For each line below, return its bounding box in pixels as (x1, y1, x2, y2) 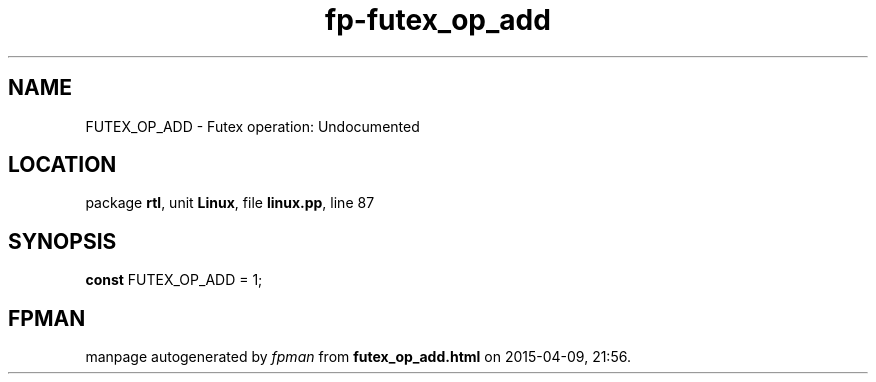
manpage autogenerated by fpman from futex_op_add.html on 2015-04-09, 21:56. (85, 348, 631, 366)
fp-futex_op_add (325, 3, 551, 37)
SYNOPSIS (8, 228, 117, 254)
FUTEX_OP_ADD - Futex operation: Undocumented (85, 117, 420, 135)
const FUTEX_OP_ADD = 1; (85, 271, 263, 289)
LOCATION (8, 152, 117, 178)
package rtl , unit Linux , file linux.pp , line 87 (85, 194, 375, 212)
